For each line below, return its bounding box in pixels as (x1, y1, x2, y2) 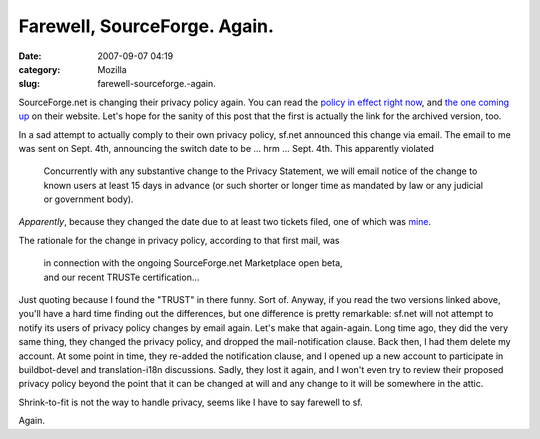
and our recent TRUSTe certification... (43, 271, 200, 283)
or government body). (43, 193, 134, 205)
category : (18, 63, 61, 75)
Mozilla (97, 63, 127, 75)
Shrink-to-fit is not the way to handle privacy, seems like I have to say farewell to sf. (18, 396, 364, 408)
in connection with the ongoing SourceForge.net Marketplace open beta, (43, 257, 344, 269)
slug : (18, 78, 40, 90)
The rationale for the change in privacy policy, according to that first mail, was (18, 234, 340, 246)
